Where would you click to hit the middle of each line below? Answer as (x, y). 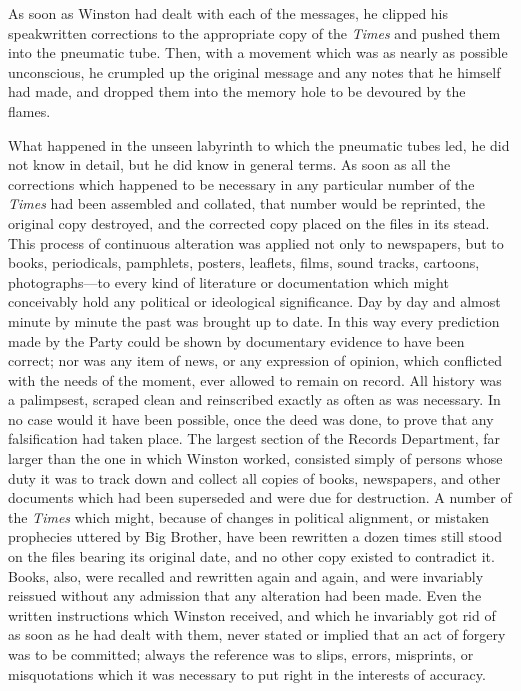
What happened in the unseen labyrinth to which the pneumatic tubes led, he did (259, 144)
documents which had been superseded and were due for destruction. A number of (260, 497)
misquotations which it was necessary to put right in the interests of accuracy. (247, 673)
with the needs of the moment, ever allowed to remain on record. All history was (255, 379)
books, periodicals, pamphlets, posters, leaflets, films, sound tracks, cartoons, (244, 262)
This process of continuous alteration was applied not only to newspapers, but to (256, 242)
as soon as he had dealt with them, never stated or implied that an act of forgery (257, 634)
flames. (29, 110)
